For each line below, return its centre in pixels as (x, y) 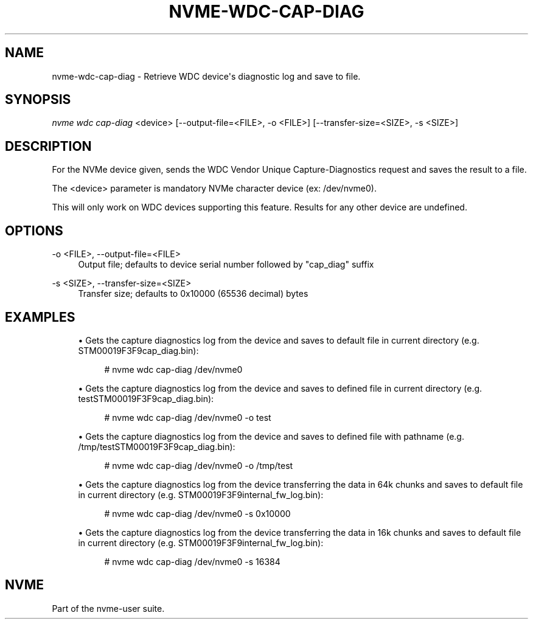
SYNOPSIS (38, 100)
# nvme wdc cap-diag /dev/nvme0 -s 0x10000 (197, 513)
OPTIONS (34, 231)
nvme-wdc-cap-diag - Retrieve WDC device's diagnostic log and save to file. (206, 76)
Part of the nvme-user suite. (108, 608)
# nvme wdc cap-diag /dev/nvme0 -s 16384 (192, 561)
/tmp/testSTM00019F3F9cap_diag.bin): (157, 446)
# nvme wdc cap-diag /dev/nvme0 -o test (188, 417)
